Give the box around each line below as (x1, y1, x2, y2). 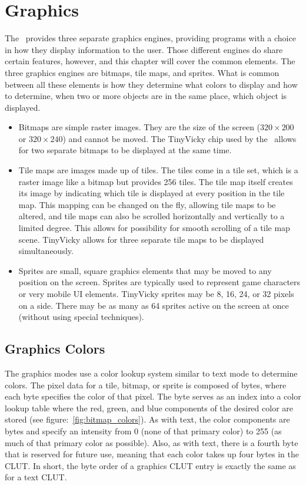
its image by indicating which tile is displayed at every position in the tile (18, 187, 285, 199)
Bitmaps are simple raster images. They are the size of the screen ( (18, 121, 261, 133)
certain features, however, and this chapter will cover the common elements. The (5, 55, 295, 67)
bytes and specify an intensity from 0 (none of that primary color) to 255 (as (5, 424, 282, 437)
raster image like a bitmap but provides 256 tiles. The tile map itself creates (18, 175, 293, 187)
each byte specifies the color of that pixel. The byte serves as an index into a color (5, 390, 301, 402)
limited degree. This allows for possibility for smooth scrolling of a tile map (18, 222, 290, 234)
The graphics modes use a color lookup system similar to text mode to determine (5, 367, 298, 379)
